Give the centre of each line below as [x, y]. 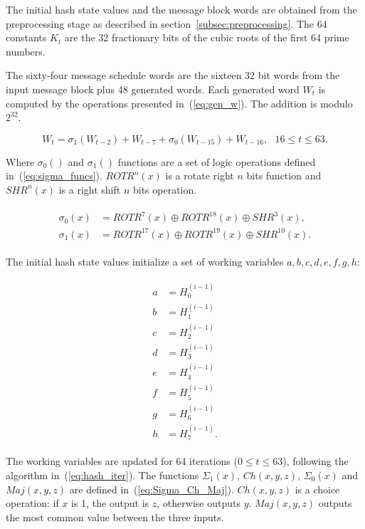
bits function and [284, 176]
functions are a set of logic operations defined [217, 161]
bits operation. [165, 189]
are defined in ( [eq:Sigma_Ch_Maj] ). [152, 489]
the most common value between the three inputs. [115, 517]
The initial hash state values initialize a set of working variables [145, 261]
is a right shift [90, 189]
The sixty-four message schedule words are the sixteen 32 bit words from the [173, 75]
